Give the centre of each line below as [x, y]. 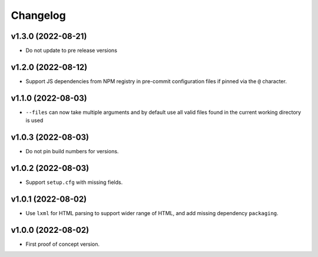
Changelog [38, 15]
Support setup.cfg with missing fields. [74, 182]
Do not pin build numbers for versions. [72, 151]
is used [34, 120]
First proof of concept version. [63, 244]
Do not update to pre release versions [72, 51]
